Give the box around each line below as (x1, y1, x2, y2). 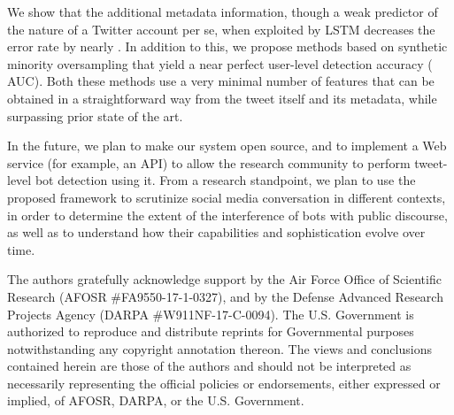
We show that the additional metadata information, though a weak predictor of (7, 3, 438, 20)
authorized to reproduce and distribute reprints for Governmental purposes (7, 322, 414, 341)
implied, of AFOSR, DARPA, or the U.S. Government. (7, 391, 304, 410)
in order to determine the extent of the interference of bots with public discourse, (7, 205, 448, 224)
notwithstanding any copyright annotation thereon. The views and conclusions (7, 339, 432, 357)
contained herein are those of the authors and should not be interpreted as (7, 357, 412, 375)
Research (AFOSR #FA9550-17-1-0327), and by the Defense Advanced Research (7, 287, 443, 305)
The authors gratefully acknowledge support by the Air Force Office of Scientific (7, 270, 442, 288)
